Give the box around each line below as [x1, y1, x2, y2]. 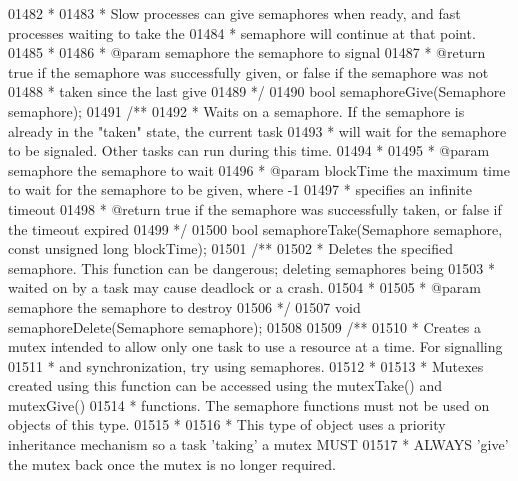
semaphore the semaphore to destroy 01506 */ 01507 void [8, 296, 361, 317]
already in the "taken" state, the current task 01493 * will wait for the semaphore [8, 120, 507, 141]
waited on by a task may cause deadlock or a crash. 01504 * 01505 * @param [8, 277, 481, 298]
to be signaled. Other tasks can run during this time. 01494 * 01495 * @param [8, 140, 490, 161]
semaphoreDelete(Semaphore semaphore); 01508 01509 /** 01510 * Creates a [8, 316, 482, 337]
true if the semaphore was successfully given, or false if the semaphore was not [8, 61, 489, 82]
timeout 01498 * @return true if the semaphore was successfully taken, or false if [8, 198, 502, 219]
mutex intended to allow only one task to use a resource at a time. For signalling [8, 336, 503, 357]
